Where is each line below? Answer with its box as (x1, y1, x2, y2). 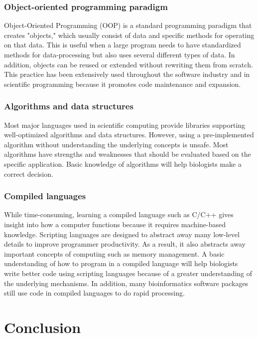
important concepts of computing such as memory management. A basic (4, 248, 225, 259)
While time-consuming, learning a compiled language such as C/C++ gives (4, 209, 234, 220)
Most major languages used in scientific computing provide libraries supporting (4, 119, 246, 130)
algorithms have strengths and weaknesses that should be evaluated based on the (4, 149, 251, 159)
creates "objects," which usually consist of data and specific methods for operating (4, 29, 255, 40)
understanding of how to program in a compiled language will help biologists (4, 258, 238, 269)
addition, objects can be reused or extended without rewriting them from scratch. (4, 59, 253, 69)
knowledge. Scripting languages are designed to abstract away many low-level (4, 229, 240, 239)
